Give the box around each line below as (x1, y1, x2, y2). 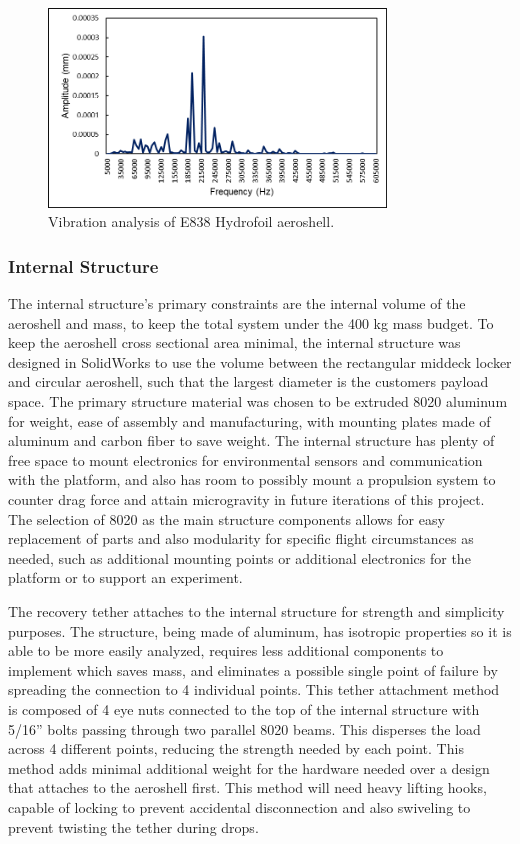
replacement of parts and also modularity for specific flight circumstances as (8, 528, 474, 549)
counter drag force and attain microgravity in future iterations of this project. (8, 489, 485, 510)
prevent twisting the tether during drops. (8, 816, 259, 837)
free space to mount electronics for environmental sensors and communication (8, 449, 483, 470)
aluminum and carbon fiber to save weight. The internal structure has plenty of (8, 430, 495, 451)
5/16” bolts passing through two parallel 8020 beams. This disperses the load (8, 718, 481, 739)
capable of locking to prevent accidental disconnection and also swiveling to (8, 796, 471, 817)
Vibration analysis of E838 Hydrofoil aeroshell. (48, 211, 335, 232)
